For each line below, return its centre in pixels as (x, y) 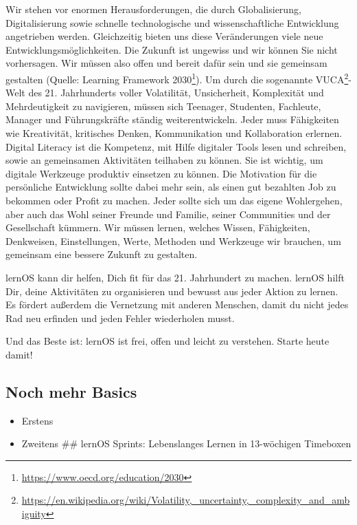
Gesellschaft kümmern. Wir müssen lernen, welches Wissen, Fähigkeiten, (158, 227)
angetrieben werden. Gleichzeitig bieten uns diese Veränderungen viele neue (164, 36)
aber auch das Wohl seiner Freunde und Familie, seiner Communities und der (168, 214)
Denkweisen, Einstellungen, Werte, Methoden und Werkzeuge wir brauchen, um (173, 240)
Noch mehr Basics (71, 391)
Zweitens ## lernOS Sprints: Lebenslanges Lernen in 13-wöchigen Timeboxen (186, 443)
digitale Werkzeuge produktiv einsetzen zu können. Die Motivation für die (161, 173)
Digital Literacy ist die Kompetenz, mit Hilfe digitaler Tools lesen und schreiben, (176, 146)
